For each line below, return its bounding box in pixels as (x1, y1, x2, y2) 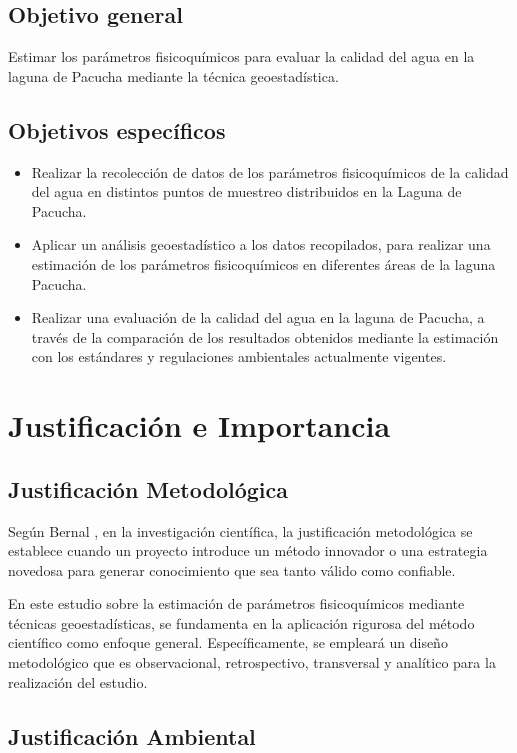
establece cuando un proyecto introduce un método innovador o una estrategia (8, 540, 488, 561)
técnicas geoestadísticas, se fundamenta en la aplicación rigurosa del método (8, 612, 475, 633)
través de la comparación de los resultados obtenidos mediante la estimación (31, 326, 499, 347)
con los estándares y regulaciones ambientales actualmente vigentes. (31, 346, 447, 367)
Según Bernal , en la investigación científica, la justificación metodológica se (8, 520, 473, 541)
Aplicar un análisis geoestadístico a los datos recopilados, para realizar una (31, 234, 491, 255)
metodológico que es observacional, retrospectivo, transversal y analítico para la (8, 652, 496, 673)
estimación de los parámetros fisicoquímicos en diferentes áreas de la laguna (31, 253, 496, 274)
